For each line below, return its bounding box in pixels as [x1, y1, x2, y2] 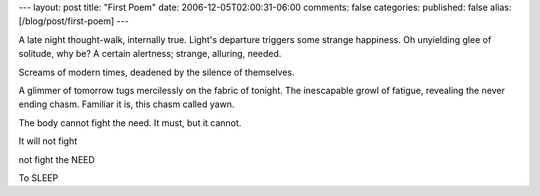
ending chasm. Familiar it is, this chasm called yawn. [18, 98, 235, 110]
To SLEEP [18, 171, 59, 184]
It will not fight [18, 135, 78, 147]
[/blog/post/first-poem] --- [18, 15, 129, 27]
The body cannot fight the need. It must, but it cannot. [18, 116, 242, 129]
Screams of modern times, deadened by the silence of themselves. [18, 66, 295, 78]
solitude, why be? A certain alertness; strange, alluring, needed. [18, 48, 282, 60]
